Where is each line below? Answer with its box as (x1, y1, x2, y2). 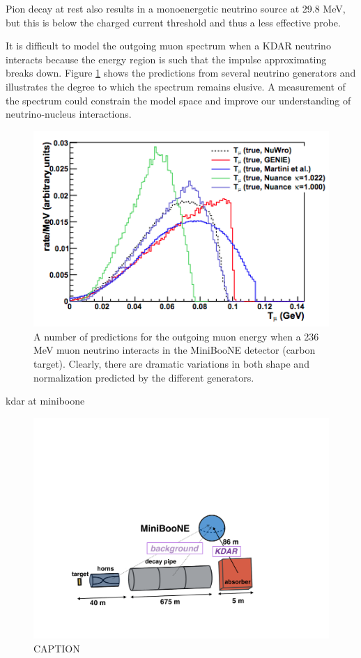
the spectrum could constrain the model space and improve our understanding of (6, 93, 351, 107)
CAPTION (33, 641, 80, 655)
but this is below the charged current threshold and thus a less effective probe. (6, 15, 341, 29)
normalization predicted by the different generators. (33, 370, 254, 384)
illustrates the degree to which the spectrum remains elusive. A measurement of (6, 79, 346, 93)
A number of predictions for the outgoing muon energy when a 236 (33, 329, 319, 343)
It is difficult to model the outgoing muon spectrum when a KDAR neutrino (6, 38, 331, 53)
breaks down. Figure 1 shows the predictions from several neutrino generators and (6, 65, 356, 80)
